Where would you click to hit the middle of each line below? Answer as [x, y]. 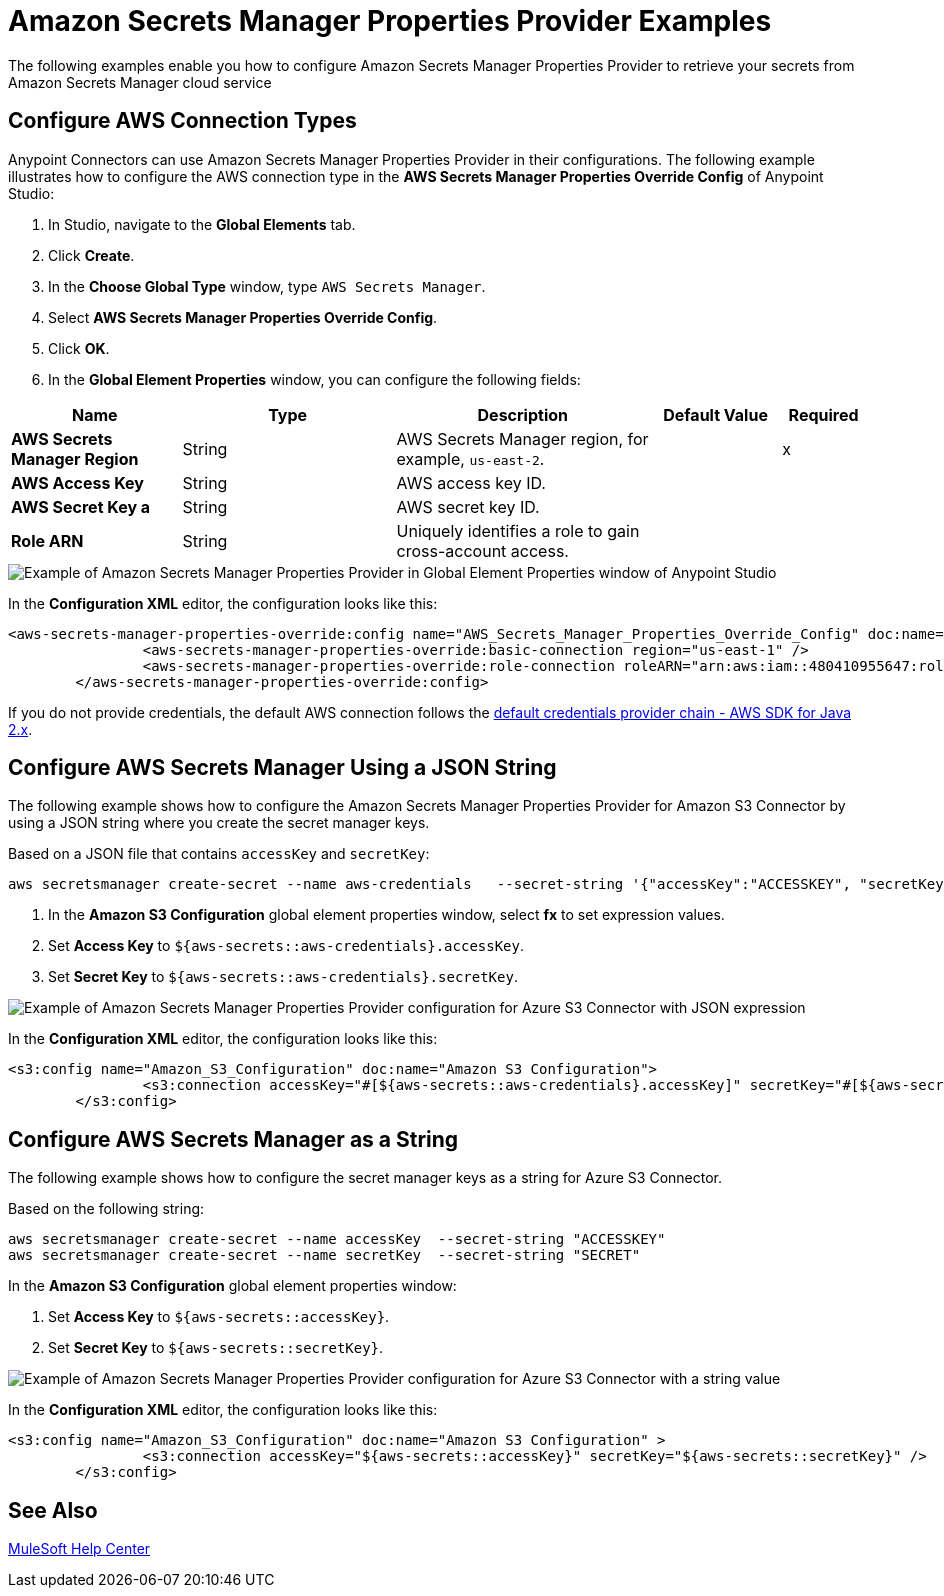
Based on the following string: [106, 1209]
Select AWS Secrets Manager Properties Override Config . [243, 317]
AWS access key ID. [471, 482]
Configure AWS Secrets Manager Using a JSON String [282, 768]
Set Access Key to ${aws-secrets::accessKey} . [219, 1317]
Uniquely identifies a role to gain [518, 530]
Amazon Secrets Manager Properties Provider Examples [390, 21]
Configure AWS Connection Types [182, 121]
